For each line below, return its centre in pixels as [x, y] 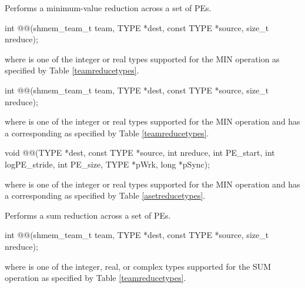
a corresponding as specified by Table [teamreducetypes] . [107, 133]
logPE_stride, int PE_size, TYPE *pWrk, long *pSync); [108, 164]
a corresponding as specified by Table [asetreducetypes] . [105, 195]
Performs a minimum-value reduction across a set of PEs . [108, 8]
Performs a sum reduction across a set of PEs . [88, 215]
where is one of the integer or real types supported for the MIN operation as [142, 58]
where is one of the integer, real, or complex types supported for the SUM [138, 266]
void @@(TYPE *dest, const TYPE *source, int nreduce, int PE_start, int [140, 153]
